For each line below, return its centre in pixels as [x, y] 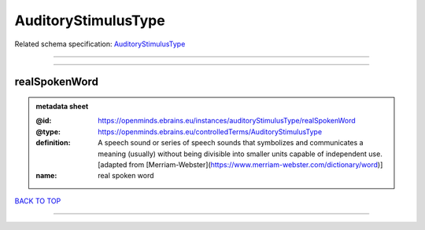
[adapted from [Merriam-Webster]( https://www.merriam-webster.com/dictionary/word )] [240, 164]
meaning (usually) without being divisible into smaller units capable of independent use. [240, 154]
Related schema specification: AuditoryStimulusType [100, 44]
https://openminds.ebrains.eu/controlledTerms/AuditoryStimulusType [210, 131]
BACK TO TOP [38, 201]
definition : [53, 143]
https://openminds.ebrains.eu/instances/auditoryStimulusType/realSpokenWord [227, 121]
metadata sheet [62, 106]
